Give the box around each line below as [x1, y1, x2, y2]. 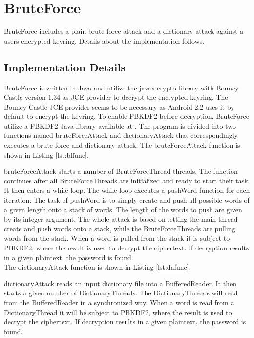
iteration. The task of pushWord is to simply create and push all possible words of [4, 195, 250, 205]
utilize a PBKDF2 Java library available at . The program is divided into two [4, 120, 236, 131]
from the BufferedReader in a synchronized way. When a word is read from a [4, 297, 234, 307]
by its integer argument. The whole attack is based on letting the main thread [4, 214, 238, 224]
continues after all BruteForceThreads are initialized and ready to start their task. [4, 175, 250, 185]
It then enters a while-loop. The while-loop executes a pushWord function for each [4, 185, 250, 195]
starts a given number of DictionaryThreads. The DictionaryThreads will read [4, 288, 238, 298]
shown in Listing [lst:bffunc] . [4, 149, 89, 159]
